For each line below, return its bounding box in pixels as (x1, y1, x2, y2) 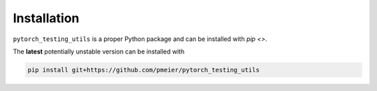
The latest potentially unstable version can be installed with (13, 47, 185, 56)
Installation (13, 10, 80, 26)
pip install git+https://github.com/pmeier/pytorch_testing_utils (27, 66, 260, 74)
